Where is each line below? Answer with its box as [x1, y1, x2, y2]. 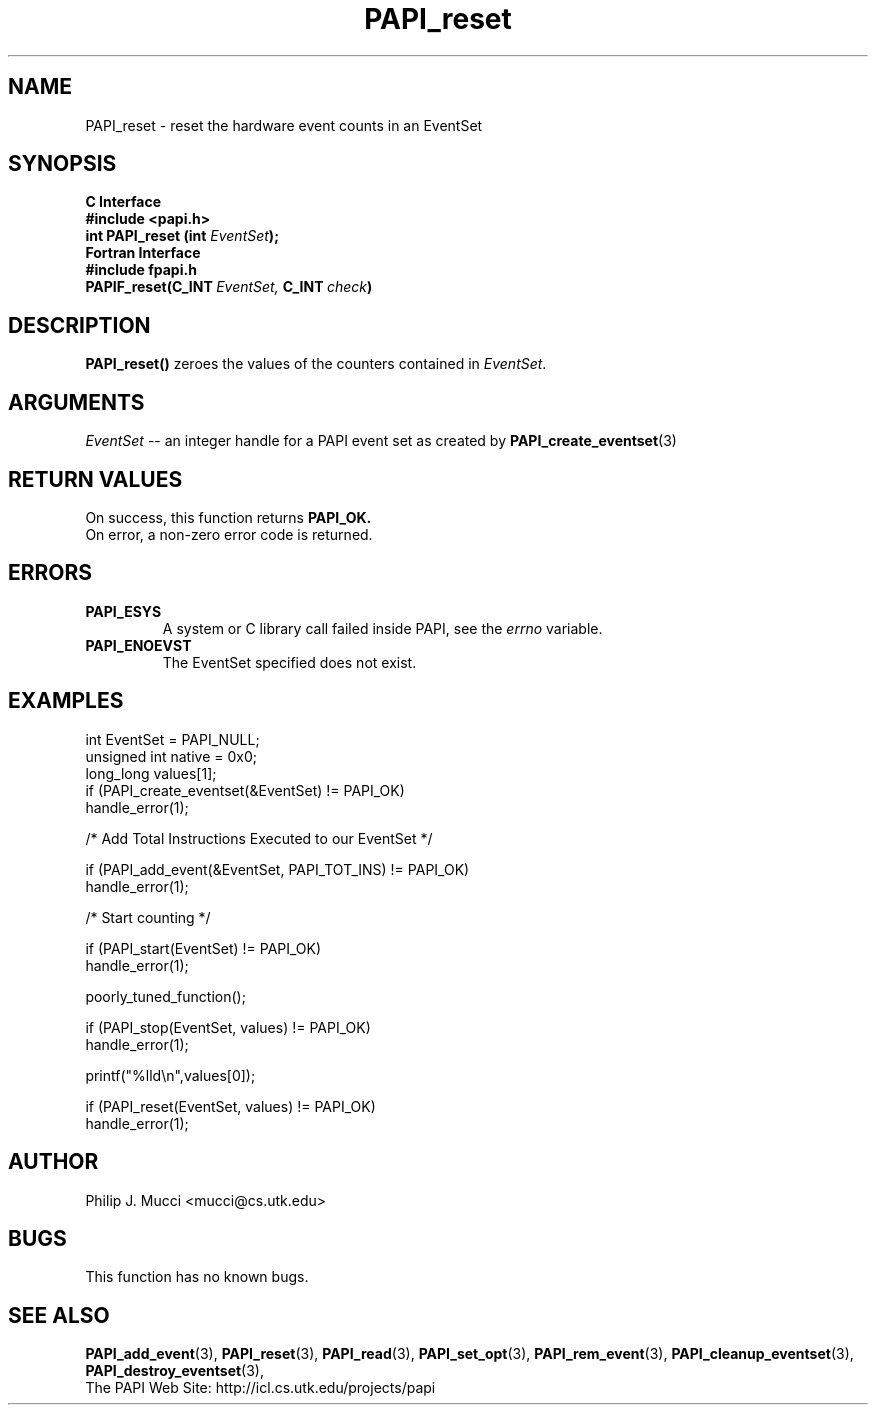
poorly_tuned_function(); [85, 987, 246, 1005]
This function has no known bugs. [85, 1268, 309, 1286]
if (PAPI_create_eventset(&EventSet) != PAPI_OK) [85, 781, 405, 799]
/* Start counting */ [85, 908, 211, 926]
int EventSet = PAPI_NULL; [85, 730, 260, 748]
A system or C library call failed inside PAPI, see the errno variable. [162, 619, 603, 637]
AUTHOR [8, 1149, 99, 1175]
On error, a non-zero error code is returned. [85, 525, 373, 543]
